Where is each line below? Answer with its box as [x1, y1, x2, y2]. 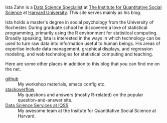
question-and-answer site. [18, 97, 73, 103]
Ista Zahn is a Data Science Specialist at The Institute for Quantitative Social [5, 4, 162, 10]
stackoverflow [5, 86, 35, 92]
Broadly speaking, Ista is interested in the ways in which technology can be [5, 35, 161, 41]
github [5, 76, 19, 81]
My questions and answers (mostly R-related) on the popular [18, 92, 144, 97]
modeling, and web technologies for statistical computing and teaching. [5, 51, 153, 57]
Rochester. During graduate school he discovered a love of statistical [5, 24, 148, 30]
